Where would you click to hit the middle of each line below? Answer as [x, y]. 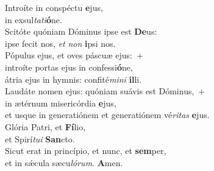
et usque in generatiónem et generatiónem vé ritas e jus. [107, 115]
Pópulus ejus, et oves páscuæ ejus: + [74, 55]
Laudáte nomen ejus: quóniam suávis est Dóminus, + [105, 91]
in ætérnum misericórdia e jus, [61, 103]
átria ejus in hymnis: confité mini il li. [73, 79]
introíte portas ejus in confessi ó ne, [69, 67]
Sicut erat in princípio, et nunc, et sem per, [86, 151]
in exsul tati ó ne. [34, 19]
